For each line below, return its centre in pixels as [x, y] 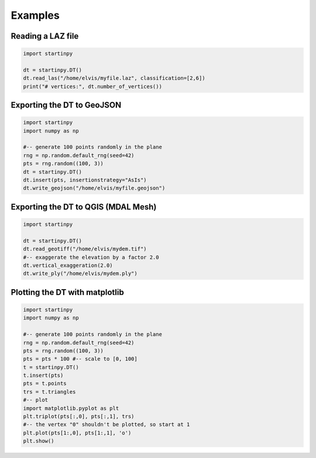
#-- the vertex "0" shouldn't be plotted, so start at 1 [107, 425]
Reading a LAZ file [45, 36]
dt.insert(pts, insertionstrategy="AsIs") [85, 180]
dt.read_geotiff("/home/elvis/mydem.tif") [85, 249]
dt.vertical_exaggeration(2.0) [68, 265]
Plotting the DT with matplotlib [67, 292]
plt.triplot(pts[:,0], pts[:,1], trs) [79, 417]
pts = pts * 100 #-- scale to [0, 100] [80, 359]
